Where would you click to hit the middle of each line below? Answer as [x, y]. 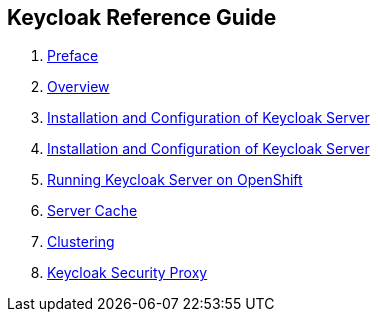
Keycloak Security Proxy [127, 273]
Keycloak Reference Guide [142, 17]
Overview [78, 87]
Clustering [81, 242]
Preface [73, 56]
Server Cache [92, 211]
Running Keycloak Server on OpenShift [175, 180]
